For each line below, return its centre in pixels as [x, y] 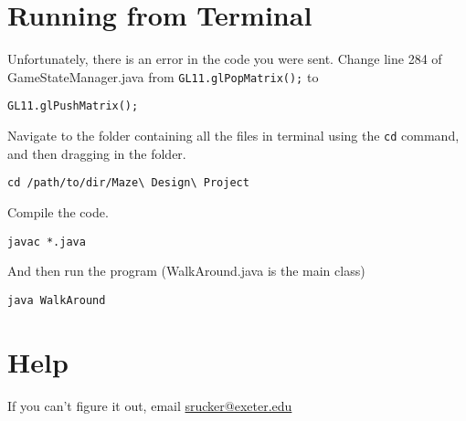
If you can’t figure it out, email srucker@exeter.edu [150, 405]
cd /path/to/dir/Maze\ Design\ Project [128, 183]
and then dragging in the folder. [97, 153]
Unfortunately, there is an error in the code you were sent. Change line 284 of [225, 59]
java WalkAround [57, 300]
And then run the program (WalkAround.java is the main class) [186, 271]
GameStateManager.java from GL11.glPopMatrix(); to [163, 76]
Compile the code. [58, 211]
